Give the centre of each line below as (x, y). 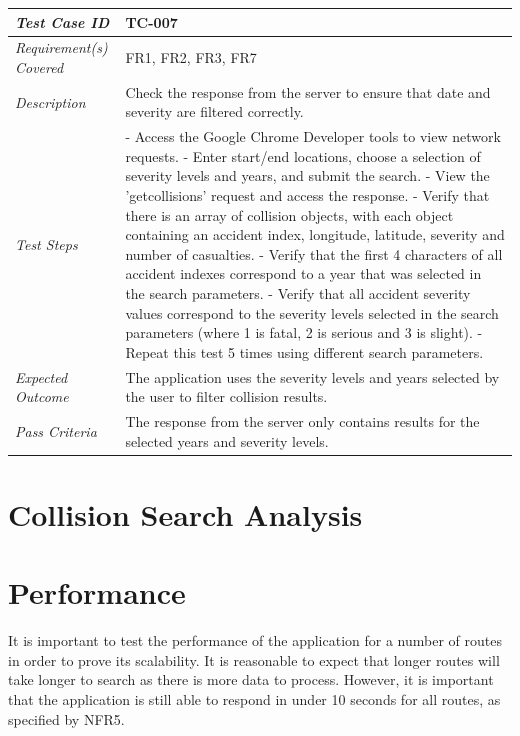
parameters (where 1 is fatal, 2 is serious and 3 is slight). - (304, 332)
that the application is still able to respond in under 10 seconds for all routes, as (254, 699)
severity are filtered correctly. (214, 111)
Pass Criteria (56, 430)
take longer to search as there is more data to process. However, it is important (251, 679)
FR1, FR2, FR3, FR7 (191, 57)
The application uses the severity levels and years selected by (312, 376)
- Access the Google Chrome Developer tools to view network (313, 136)
